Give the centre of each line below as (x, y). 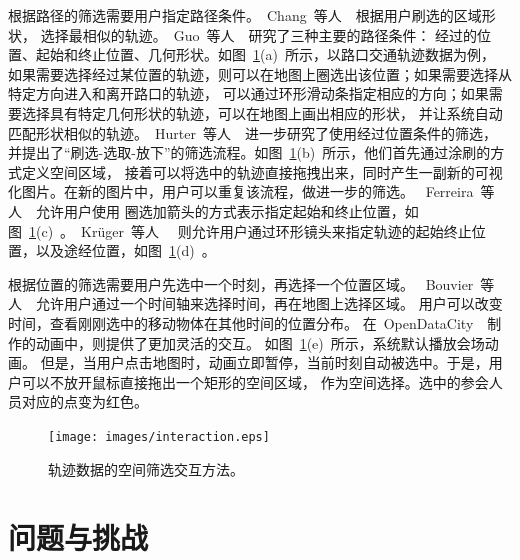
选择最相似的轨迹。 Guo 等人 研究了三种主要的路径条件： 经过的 (259, 34)
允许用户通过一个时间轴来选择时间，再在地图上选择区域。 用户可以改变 (269, 303)
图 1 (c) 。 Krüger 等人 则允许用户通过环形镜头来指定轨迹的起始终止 (240, 230)
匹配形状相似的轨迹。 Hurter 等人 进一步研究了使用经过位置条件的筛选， (252, 132)
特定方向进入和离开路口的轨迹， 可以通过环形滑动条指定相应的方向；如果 (248, 93)
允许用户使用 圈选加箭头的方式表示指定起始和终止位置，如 (227, 210)
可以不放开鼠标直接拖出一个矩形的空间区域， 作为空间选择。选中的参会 (255, 381)
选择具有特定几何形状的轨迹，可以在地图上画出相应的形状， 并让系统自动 (262, 112)
